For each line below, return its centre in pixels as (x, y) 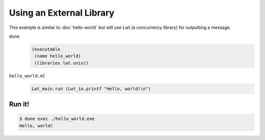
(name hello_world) (58, 56)
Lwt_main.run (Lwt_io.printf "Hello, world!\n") (91, 89)
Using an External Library (62, 13)
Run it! (19, 105)
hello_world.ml (27, 76)
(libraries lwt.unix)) (62, 63)
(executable (46, 49)
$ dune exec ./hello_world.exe (57, 119)
